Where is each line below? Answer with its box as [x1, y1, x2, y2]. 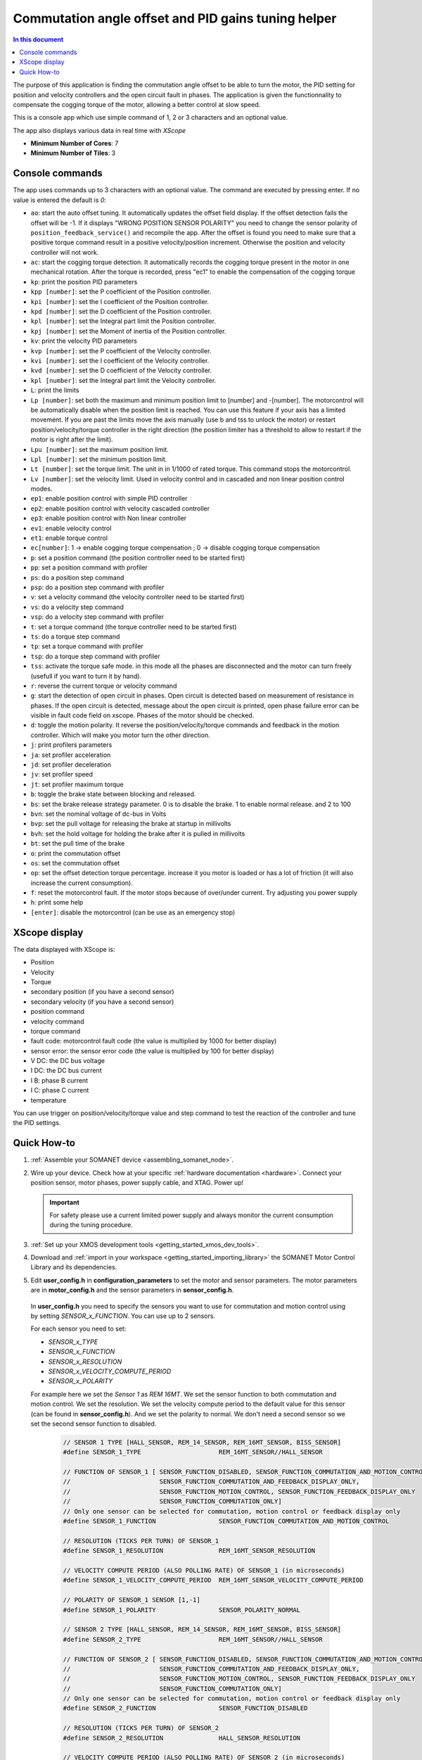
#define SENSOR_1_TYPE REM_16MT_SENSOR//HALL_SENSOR [63, 1448, 323, 1457]
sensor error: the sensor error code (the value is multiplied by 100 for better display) [30, 1046, 274, 1055]
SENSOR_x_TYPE [48, 1338, 98, 1346]
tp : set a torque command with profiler [30, 642, 144, 650]
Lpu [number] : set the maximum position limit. [30, 445, 169, 453]
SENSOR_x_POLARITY [48, 1377, 113, 1385]
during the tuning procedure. [49, 1221, 133, 1229]
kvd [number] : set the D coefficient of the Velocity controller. [30, 366, 212, 375]
